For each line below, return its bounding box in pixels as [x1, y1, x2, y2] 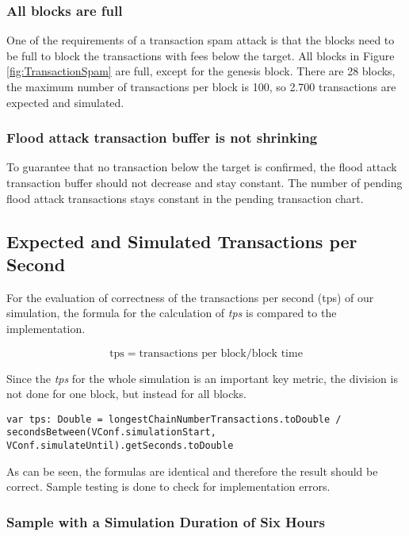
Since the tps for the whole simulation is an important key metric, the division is [6, 369, 398, 386]
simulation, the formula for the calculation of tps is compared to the [6, 304, 337, 321]
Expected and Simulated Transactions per [6, 228, 357, 253]
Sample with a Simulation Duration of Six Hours [6, 511, 325, 531]
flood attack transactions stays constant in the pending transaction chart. [6, 190, 364, 206]
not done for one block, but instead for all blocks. [6, 385, 247, 402]
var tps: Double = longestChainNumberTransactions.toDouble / [6, 413, 342, 425]
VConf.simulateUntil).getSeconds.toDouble [6, 440, 234, 452]
